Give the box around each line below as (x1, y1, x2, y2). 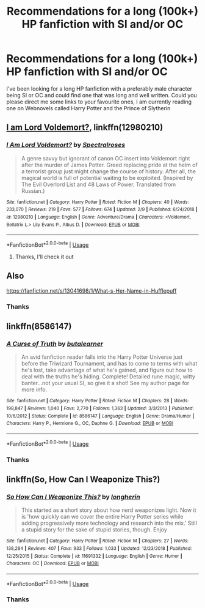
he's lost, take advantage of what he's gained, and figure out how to (21, 366, 193, 374)
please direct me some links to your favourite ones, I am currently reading (6, 98, 192, 105)
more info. (21, 386, 48, 393)
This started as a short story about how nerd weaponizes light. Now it (21, 506, 196, 514)
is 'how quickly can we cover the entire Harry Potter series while (21, 513, 184, 520)
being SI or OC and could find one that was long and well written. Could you (6, 91, 197, 99)
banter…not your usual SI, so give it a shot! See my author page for (21, 380, 190, 387)
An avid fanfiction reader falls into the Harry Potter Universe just (21, 353, 183, 361)
